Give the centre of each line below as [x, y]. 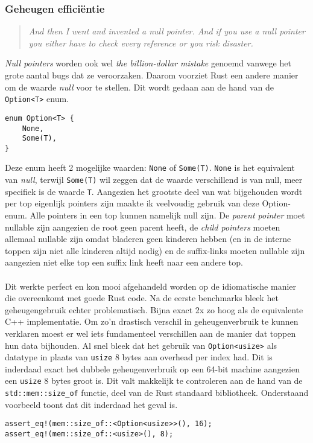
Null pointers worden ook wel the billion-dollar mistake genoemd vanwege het [148, 63]
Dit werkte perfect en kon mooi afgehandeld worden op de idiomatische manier [151, 286]
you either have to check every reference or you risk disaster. [141, 43]
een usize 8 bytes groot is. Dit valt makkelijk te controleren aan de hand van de [154, 381]
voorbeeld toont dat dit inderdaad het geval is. [91, 404]
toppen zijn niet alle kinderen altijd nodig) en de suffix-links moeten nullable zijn [155, 250]
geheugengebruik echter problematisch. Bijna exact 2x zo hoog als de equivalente [154, 309]
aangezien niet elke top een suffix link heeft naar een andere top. [124, 262]
